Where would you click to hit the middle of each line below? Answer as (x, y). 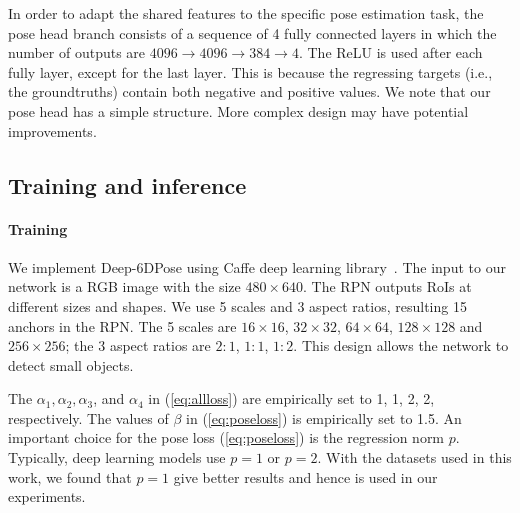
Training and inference (127, 184)
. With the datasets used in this (414, 457)
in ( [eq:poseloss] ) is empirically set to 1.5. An (324, 417)
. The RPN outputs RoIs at (387, 286)
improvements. (52, 130)
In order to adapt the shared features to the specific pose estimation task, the (246, 13)
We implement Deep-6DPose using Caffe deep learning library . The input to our (257, 266)
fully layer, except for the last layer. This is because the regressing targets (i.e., (250, 71)
